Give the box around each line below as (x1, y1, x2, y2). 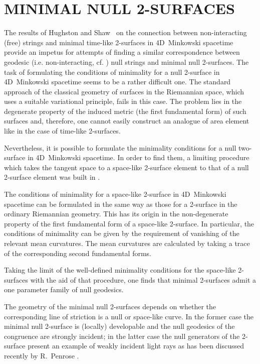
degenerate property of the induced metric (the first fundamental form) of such (4, 105, 246, 116)
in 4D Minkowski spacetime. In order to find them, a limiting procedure (28, 152, 249, 163)
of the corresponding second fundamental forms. (4, 248, 151, 258)
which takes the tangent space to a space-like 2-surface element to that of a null (4, 162, 249, 172)
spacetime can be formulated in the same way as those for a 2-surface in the (4, 198, 237, 209)
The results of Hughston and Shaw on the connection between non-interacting (4, 27, 247, 38)
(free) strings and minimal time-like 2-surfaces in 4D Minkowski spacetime (4, 37, 233, 47)
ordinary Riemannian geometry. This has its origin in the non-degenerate (4, 208, 228, 219)
